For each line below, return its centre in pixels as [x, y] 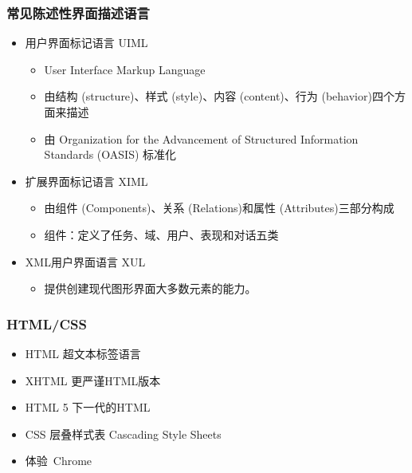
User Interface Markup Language [125, 69]
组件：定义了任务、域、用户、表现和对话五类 [161, 234]
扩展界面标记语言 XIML [86, 181]
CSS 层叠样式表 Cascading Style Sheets [123, 434]
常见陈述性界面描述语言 [78, 12]
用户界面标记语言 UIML [86, 43]
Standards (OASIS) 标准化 [110, 154]
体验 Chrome [59, 461]
